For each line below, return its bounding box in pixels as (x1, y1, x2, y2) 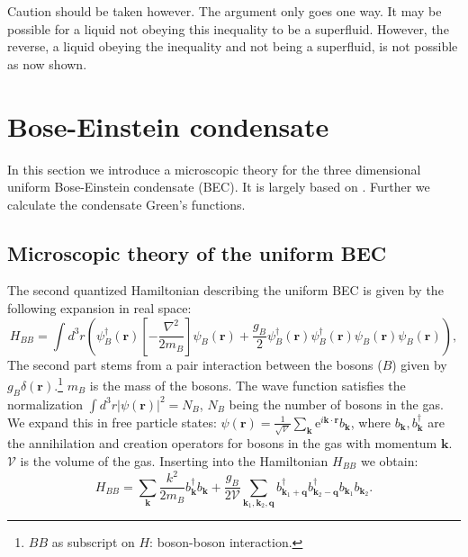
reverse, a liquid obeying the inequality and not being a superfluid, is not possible (7, 37, 458, 56)
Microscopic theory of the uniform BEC (7, 238, 387, 266)
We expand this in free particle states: (7, 412, 217, 431)
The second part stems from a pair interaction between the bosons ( (7, 355, 382, 373)
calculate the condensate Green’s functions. (7, 194, 246, 213)
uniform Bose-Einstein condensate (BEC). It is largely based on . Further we (7, 177, 430, 196)
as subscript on (51, 533, 135, 552)
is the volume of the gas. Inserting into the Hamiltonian (20, 452, 328, 471)
